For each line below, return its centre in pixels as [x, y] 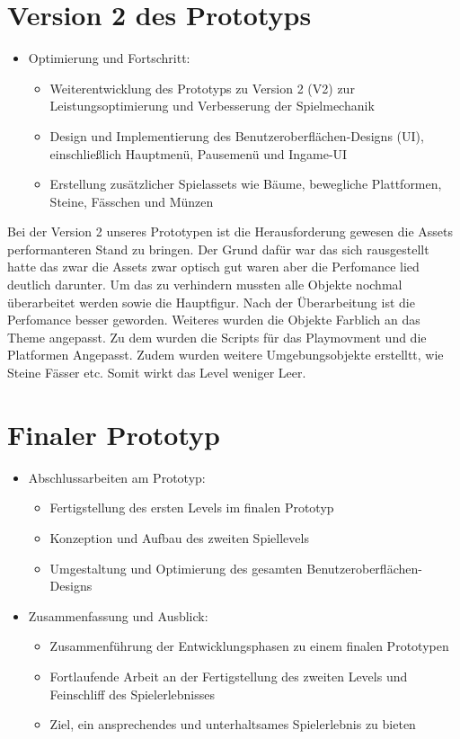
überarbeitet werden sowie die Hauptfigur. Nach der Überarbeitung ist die [211, 302]
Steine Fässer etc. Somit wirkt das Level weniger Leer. [157, 373]
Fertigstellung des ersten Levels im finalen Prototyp [192, 508]
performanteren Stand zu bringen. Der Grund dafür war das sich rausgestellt [218, 249]
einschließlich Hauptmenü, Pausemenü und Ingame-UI [199, 153]
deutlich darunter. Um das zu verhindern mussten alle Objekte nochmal [205, 285]
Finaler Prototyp [114, 434]
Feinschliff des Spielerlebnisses [132, 694]
